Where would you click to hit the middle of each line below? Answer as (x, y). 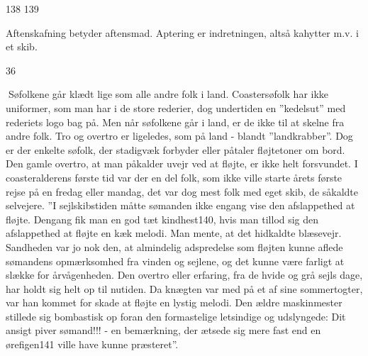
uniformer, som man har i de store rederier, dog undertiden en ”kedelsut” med (176, 107)
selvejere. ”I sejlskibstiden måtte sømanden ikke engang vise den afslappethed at (180, 205)
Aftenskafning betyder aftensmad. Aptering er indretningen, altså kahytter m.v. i (182, 32)
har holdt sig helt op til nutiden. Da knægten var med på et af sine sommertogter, (184, 288)
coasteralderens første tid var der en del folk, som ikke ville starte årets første (174, 177)
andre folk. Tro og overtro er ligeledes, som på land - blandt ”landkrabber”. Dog (179, 136)
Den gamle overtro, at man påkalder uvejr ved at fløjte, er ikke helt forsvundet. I (182, 163)
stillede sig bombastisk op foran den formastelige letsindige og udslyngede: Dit (176, 316)
